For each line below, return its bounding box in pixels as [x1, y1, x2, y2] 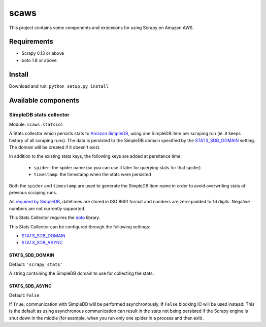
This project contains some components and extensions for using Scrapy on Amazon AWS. [9, 25, 194, 31]
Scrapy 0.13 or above [21, 50, 64, 56]
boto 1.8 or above [21, 57, 57, 63]
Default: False [9, 292, 39, 298]
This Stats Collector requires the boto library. [9, 215, 100, 220]
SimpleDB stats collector [9, 111, 70, 118]
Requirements [9, 37, 54, 46]
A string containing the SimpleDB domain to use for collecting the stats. [9, 270, 154, 276]
